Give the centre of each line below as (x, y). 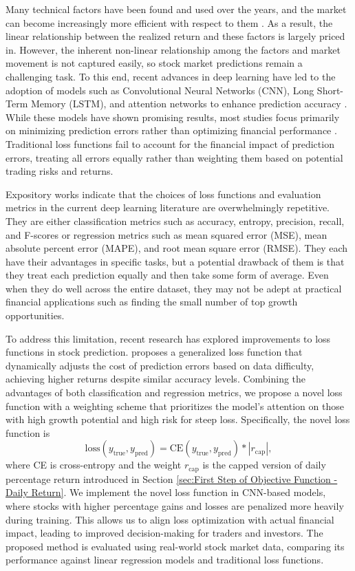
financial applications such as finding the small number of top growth (152, 302)
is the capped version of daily (264, 465)
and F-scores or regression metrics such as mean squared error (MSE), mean (166, 234)
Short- (330, 90)
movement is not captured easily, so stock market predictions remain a (154, 63)
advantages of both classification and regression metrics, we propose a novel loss (174, 392)
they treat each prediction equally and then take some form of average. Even (167, 275)
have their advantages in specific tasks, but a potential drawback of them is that (175, 261)
